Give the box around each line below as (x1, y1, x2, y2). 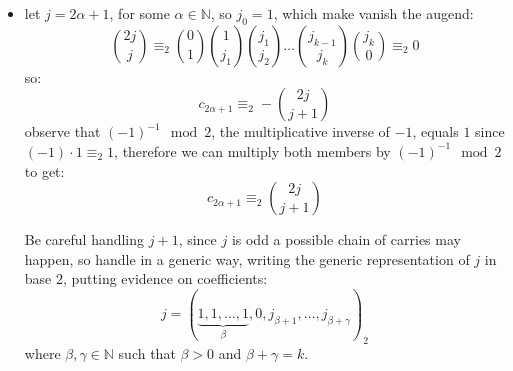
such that (118, 342, 176, 363)
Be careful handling (24, 229, 145, 250)
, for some (109, 3, 170, 23)
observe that (24, 121, 101, 142)
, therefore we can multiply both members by (114, 140, 391, 161)
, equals (412, 121, 459, 142)
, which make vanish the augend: (273, 3, 474, 23)
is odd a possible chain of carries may (231, 229, 461, 250)
